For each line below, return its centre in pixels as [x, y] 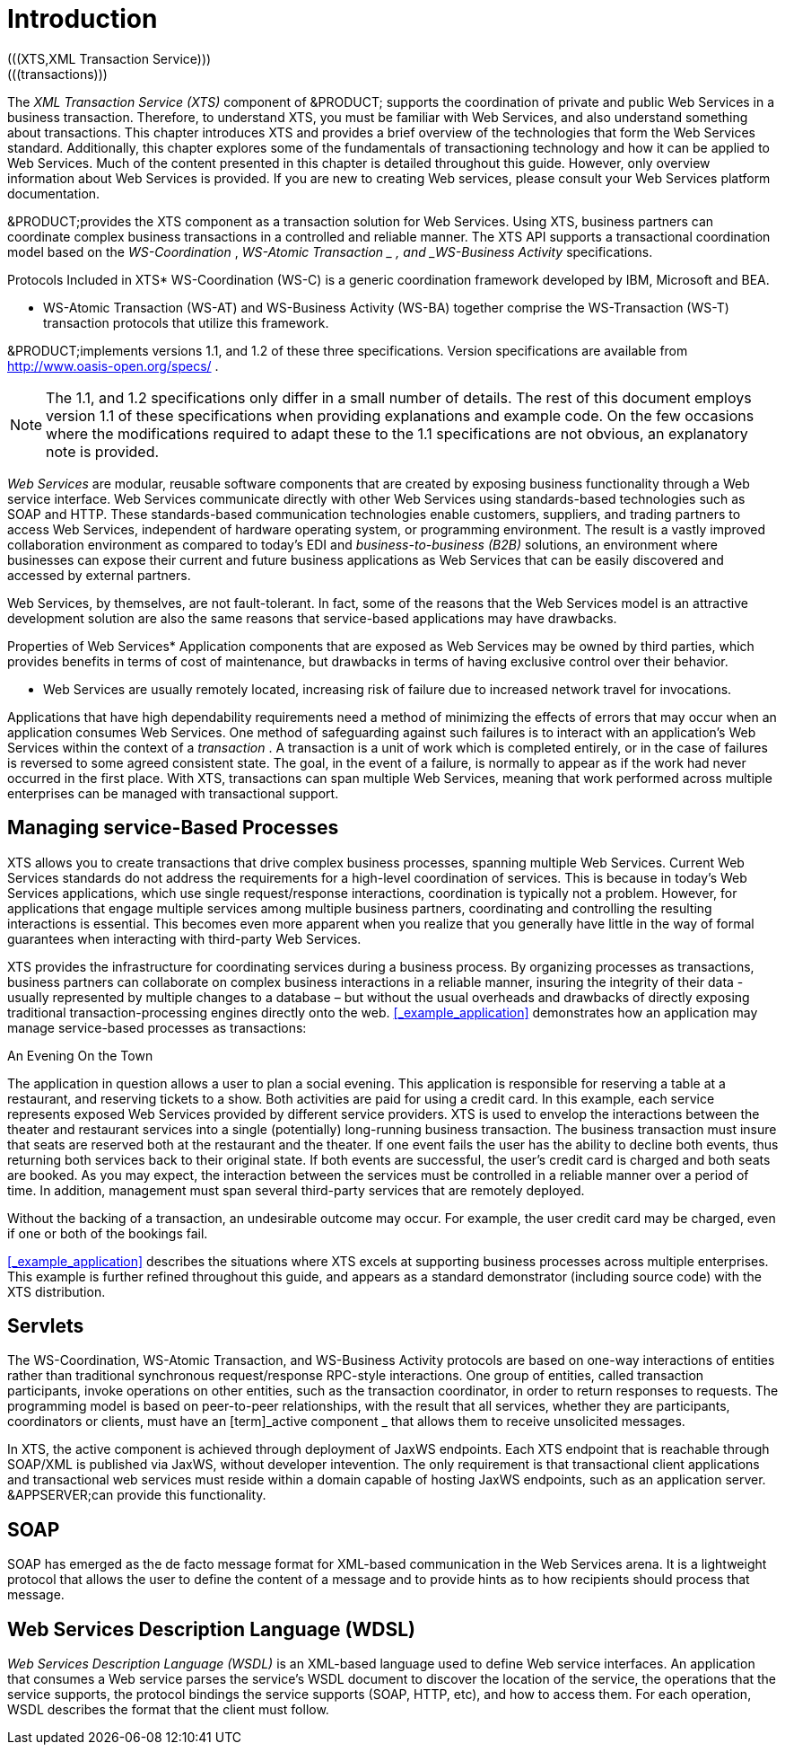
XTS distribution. [57, 1291]
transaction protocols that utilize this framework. [186, 322]
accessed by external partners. [99, 575]
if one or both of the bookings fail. [108, 1233]
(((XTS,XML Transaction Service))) [109, 58]
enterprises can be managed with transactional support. [173, 793]
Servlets [46, 1326]
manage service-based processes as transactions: [157, 1027]
